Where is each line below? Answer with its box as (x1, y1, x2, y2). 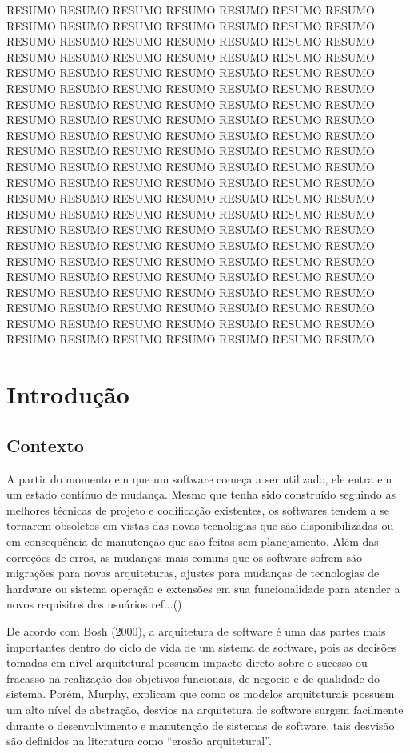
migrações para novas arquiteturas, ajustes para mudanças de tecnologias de (6, 564, 380, 581)
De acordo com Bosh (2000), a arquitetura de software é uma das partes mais (6, 622, 386, 639)
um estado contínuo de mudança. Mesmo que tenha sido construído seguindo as (6, 486, 396, 503)
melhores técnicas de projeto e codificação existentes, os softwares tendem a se (6, 501, 389, 518)
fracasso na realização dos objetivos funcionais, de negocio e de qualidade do (6, 669, 380, 686)
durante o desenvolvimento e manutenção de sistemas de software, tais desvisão (6, 716, 395, 733)
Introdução (6, 378, 129, 411)
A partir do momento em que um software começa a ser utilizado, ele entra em (6, 470, 392, 487)
